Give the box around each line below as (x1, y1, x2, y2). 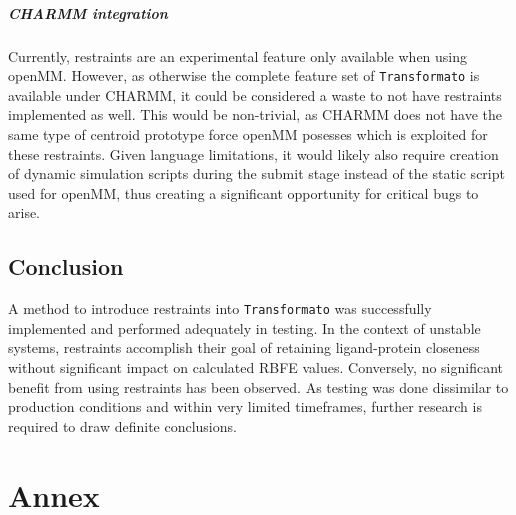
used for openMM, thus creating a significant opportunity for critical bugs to (8, 182, 479, 203)
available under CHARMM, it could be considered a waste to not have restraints (8, 84, 502, 105)
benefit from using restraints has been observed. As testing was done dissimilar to (8, 376, 509, 397)
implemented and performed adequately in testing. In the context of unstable (8, 317, 481, 338)
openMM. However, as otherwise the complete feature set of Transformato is (8, 65, 480, 86)
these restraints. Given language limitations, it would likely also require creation (8, 143, 499, 164)
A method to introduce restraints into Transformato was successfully (8, 298, 432, 319)
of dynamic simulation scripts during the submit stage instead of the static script (8, 163, 505, 184)
